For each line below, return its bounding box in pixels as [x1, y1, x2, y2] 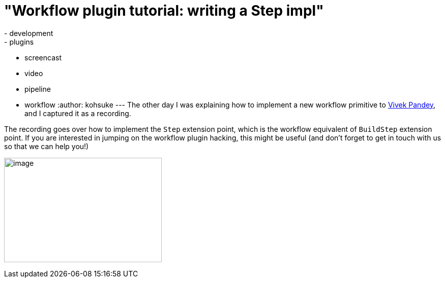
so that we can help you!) [4, 142, 89, 151]
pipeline [24, 84, 51, 93]
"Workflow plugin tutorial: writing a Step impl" [4, 2, 324, 19]
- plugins [4, 37, 34, 46]
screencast [24, 53, 62, 62]
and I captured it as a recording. [24, 109, 131, 118]
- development [4, 28, 53, 38]
